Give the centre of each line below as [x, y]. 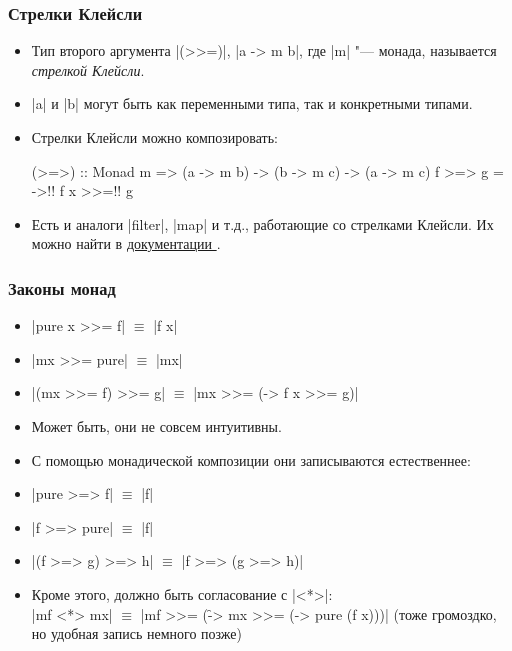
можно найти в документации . [126, 243]
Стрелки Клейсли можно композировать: [154, 137]
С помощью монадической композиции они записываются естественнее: [251, 459]
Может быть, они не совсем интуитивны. [156, 425]
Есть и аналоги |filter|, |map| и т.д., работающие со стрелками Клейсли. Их [262, 223]
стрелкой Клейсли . [88, 69]
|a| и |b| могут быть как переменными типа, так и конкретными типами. [252, 103]
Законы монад [62, 287]
